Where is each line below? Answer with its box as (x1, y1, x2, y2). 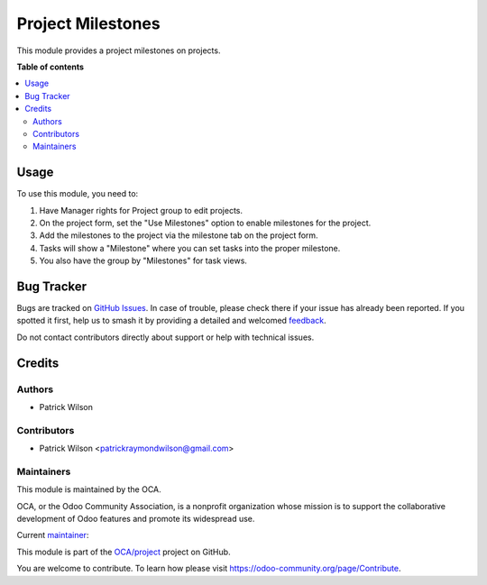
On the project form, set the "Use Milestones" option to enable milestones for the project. (39, 217, 372, 228)
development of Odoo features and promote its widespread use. (16, 514, 255, 525)
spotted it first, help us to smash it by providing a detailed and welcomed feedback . (16, 315, 326, 326)
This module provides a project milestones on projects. (16, 45, 221, 56)
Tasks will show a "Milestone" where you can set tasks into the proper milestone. (39, 242, 341, 253)
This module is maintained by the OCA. (16, 484, 161, 495)
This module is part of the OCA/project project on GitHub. (16, 546, 231, 557)
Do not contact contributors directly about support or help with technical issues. (16, 332, 315, 343)
